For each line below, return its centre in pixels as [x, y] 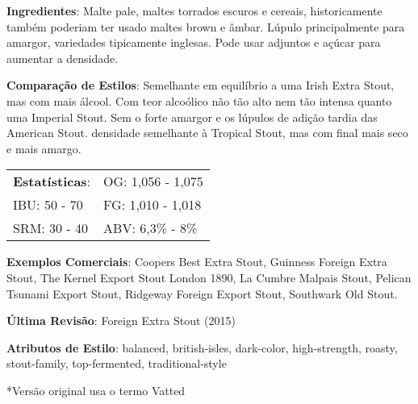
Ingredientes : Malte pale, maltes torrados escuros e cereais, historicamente [194, 10]
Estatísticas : [52, 181]
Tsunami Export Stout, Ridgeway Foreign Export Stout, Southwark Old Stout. [202, 293]
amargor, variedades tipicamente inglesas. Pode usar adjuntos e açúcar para [194, 42]
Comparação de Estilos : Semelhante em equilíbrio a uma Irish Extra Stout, [201, 85]
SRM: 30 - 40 [51, 228]
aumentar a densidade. [63, 58]
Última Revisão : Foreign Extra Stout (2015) [121, 321]
